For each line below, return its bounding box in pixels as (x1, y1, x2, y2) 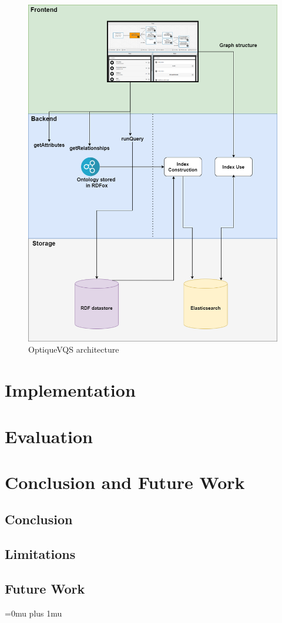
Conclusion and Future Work (5, 470, 245, 494)
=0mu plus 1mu (5, 607, 62, 619)
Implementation (5, 378, 136, 402)
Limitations (5, 545, 76, 563)
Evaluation (5, 424, 93, 448)
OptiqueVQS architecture (28, 343, 119, 356)
